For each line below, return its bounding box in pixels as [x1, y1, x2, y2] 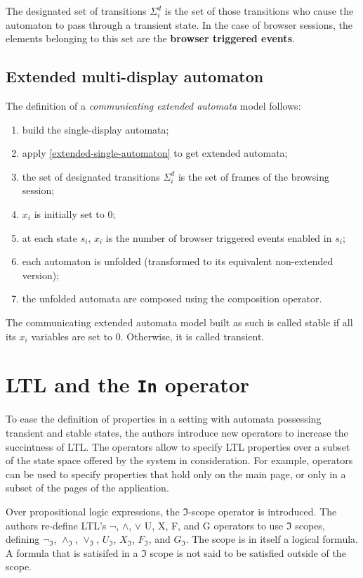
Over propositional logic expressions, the [6, 503, 180, 518]
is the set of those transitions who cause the [164, 4, 354, 18]
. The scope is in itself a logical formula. [185, 532, 358, 546]
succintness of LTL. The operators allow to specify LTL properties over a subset [6, 439, 350, 454]
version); [22, 267, 60, 282]
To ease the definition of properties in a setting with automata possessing [6, 411, 322, 426]
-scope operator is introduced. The [188, 503, 337, 518]
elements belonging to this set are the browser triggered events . [6, 31, 295, 46]
